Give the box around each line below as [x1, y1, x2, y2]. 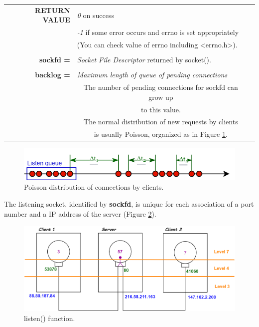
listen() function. [24, 313, 75, 323]
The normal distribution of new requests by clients [84, 116, 238, 127]
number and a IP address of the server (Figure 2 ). [4, 208, 156, 219]
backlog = [35, 69, 70, 80]
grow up [148, 91, 173, 102]
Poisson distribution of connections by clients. [24, 182, 164, 192]
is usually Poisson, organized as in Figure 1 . [94, 129, 228, 139]
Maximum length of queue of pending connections [77, 69, 228, 80]
